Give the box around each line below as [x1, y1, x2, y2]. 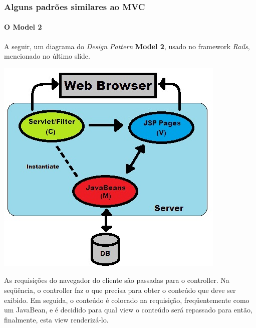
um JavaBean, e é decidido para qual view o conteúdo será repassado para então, [4, 304, 252, 315]
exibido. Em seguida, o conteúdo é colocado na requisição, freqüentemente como [4, 294, 249, 305]
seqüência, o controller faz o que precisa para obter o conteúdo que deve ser [4, 285, 236, 295]
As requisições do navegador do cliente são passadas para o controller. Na [4, 275, 229, 285]
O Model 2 [4, 22, 42, 32]
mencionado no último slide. [4, 51, 90, 61]
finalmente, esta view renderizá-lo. [4, 314, 109, 324]
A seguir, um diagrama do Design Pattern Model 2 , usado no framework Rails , [4, 41, 250, 51]
